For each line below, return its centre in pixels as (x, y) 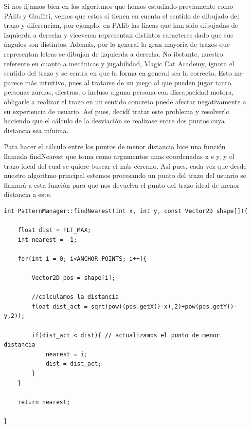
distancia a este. (28, 194)
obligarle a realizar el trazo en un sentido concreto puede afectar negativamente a (125, 101)
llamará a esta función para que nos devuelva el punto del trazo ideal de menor (122, 185)
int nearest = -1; (47, 240)
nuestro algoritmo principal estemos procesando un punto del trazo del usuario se (125, 175)
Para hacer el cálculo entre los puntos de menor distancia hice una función (115, 146)
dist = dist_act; (73, 364)
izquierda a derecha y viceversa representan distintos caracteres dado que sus (118, 34)
